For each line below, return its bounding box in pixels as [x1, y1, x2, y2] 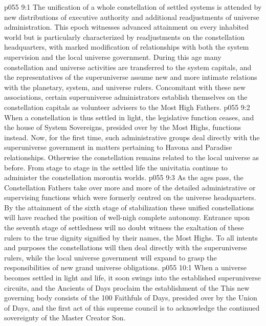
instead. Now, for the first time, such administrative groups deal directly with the [4, 132, 260, 142]
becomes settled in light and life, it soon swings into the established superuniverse [4, 272, 261, 283]
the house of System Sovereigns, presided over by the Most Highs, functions [4, 122, 241, 133]
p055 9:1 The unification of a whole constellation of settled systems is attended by [4, 2, 262, 12]
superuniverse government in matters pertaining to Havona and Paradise [4, 142, 232, 153]
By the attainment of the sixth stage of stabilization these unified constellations [4, 202, 254, 212]
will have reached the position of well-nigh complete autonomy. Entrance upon [4, 212, 250, 223]
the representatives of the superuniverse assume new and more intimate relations [4, 72, 257, 82]
